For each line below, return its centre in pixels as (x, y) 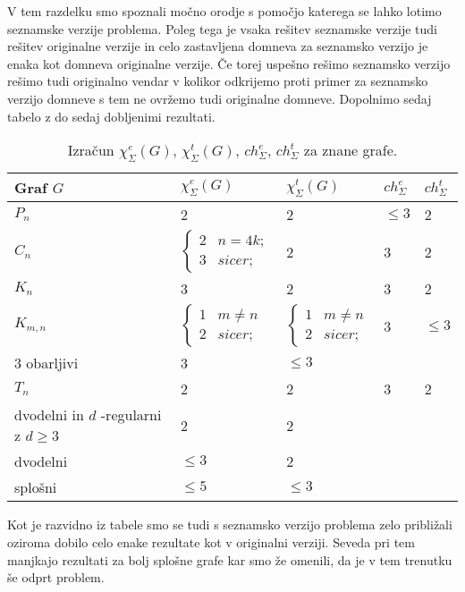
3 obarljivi (46, 363)
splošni (36, 487)
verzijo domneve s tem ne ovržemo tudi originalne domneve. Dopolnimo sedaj (220, 98)
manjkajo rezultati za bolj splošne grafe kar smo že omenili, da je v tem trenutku (230, 559)
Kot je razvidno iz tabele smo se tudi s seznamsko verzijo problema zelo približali (230, 524)
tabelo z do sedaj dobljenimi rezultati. (111, 116)
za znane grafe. (351, 150)
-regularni (131, 415)
